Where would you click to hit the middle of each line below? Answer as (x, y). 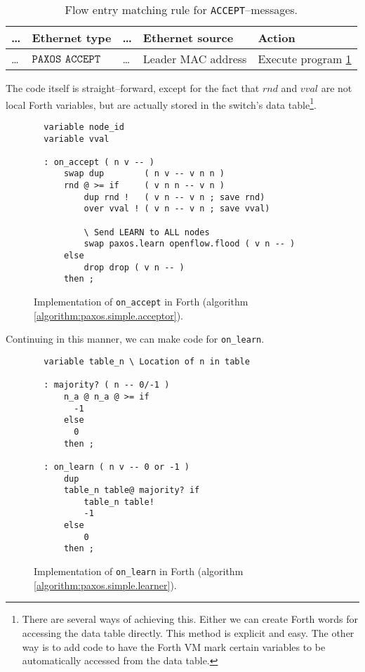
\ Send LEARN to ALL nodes (147, 232)
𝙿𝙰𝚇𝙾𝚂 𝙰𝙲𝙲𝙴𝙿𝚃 (66, 59)
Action (277, 38)
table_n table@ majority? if (132, 490)
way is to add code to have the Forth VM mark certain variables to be (174, 646)
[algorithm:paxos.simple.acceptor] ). (108, 315)
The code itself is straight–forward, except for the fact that (133, 88)
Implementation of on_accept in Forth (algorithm (141, 302)
